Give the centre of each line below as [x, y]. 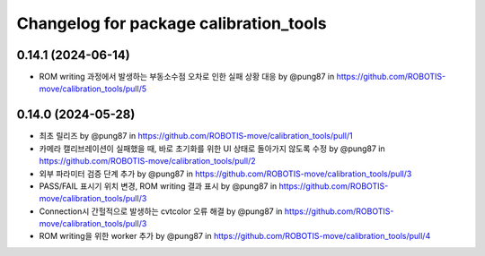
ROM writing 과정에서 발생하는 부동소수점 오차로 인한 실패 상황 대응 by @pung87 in [187, 77]
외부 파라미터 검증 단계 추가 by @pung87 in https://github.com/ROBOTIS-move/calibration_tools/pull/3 [225, 174]
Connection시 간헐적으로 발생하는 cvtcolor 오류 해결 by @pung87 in [161, 211]
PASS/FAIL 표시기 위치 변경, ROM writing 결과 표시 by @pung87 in [158, 186]
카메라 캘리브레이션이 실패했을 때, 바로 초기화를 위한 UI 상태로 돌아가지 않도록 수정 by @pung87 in [212, 149]
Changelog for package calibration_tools [172, 23]
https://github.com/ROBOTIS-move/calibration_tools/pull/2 [147, 161]
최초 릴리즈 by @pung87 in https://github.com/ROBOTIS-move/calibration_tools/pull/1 [196, 136]
